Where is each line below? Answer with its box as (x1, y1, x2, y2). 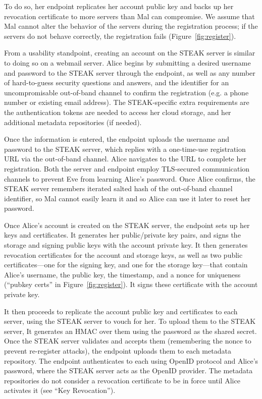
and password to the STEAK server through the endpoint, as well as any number (4, 67, 255, 78)
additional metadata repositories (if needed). (4, 117, 142, 127)
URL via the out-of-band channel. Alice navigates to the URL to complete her (4, 153, 246, 164)
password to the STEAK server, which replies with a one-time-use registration (4, 143, 246, 154)
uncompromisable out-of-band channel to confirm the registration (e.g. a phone (4, 87, 249, 97)
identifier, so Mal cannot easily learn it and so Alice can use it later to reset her (4, 193, 251, 203)
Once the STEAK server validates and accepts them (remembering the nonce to (4, 335, 251, 346)
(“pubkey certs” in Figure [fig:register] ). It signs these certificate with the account (4, 279, 258, 290)
